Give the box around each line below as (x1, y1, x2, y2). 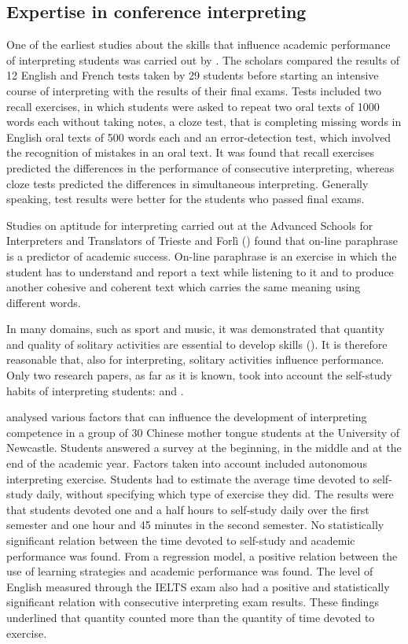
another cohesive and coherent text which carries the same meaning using (6, 279, 361, 295)
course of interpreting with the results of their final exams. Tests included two (6, 82, 382, 98)
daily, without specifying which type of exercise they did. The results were (36, 486, 394, 502)
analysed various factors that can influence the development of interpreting (6, 409, 367, 425)
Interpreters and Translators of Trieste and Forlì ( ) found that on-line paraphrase (6, 232, 398, 249)
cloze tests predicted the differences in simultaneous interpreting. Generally (6, 175, 369, 191)
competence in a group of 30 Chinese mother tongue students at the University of (6, 424, 400, 440)
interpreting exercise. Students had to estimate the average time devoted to (6, 470, 369, 487)
